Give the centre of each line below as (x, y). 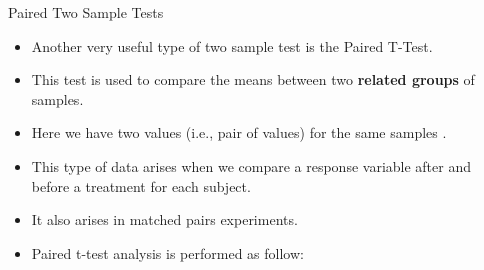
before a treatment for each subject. (141, 185)
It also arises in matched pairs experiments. (164, 219)
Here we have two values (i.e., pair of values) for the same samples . (239, 132)
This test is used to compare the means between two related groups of (253, 79)
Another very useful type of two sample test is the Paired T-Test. (232, 45)
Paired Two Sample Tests (86, 12)
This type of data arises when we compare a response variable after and (251, 165)
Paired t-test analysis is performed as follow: (167, 252)
